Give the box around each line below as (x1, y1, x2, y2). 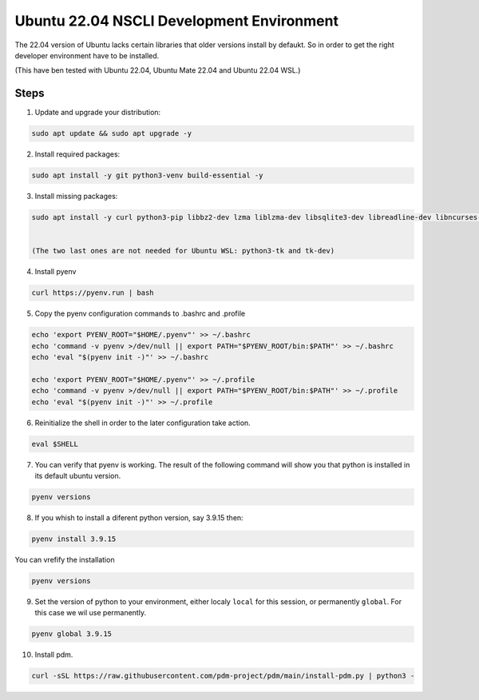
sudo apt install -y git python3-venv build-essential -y (31, 171, 263, 180)
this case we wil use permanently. (34, 608, 147, 618)
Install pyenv (34, 267, 77, 276)
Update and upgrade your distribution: (34, 108, 161, 117)
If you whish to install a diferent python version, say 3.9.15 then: (34, 512, 243, 523)
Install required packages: (34, 149, 121, 159)
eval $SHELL (31, 439, 79, 448)
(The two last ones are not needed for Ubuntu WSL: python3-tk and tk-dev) (31, 246, 335, 256)
